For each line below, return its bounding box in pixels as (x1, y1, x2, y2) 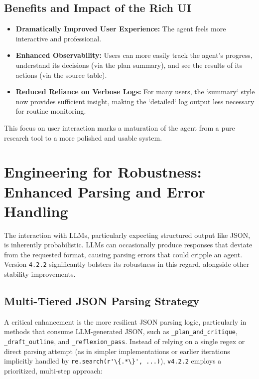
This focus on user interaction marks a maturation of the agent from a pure (4, 122, 235, 133)
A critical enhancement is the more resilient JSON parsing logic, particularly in (4, 316, 247, 327)
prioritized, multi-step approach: (4, 366, 103, 376)
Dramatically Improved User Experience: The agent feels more (15, 23, 226, 34)
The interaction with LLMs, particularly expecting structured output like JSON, (4, 229, 251, 240)
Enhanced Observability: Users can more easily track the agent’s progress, (15, 50, 253, 60)
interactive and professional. (15, 33, 102, 43)
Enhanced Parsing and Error (4, 181, 205, 201)
